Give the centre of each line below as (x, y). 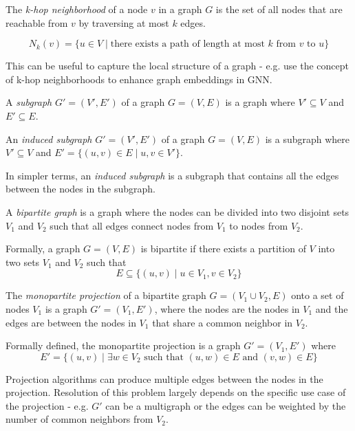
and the (332, 308)
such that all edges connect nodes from (132, 225)
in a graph (180, 9)
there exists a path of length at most (187, 44)
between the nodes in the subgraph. (80, 189)
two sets (23, 262)
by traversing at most (124, 22)
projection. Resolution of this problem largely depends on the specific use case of (176, 392)
